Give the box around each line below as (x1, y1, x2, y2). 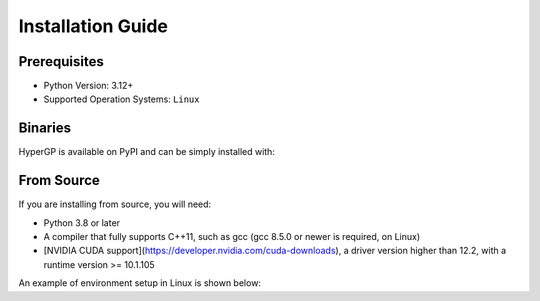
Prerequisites (18, 53, 104, 70)
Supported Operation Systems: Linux (43, 93, 200, 105)
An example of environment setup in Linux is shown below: (18, 277, 262, 289)
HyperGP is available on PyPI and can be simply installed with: (18, 146, 275, 158)
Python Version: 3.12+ (43, 80, 134, 92)
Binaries (18, 120, 72, 137)
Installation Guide (18, 15, 169, 37)
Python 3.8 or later (43, 216, 120, 229)
